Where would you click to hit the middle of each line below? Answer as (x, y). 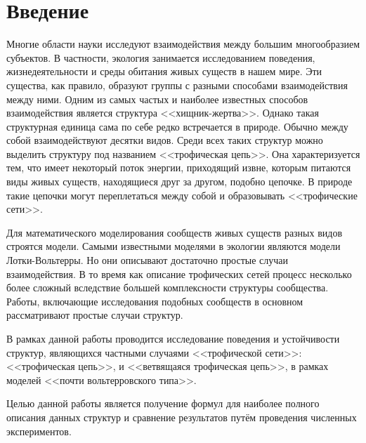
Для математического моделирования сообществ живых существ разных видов (175, 232)
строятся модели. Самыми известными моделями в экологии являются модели (174, 246)
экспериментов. (39, 431)
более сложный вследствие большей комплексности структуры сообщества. (168, 287)
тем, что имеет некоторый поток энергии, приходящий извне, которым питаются (179, 167)
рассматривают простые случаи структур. (95, 315)
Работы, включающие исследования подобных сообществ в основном (155, 301)
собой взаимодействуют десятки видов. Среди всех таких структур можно (165, 140)
